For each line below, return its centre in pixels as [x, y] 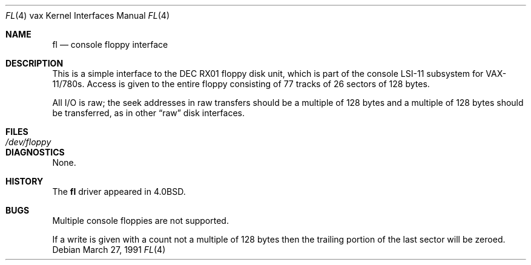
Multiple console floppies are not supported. [140, 221]
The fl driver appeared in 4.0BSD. [119, 191]
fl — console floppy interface [110, 44]
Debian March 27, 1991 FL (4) [109, 250]
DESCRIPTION [35, 63]
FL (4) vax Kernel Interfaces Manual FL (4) [88, 15]
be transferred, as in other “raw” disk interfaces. [149, 113]
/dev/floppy [28, 142]
